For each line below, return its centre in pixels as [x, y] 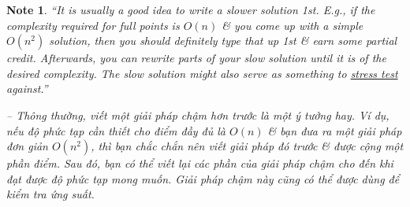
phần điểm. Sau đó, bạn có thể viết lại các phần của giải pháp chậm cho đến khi [200, 163]
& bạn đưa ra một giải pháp [335, 130]
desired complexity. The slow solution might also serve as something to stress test [202, 73]
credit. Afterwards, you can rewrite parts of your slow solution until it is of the [196, 58]
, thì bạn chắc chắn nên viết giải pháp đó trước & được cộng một [247, 146]
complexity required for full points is [93, 25]
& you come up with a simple [293, 25]
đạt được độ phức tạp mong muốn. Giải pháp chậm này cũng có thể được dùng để [203, 178]
